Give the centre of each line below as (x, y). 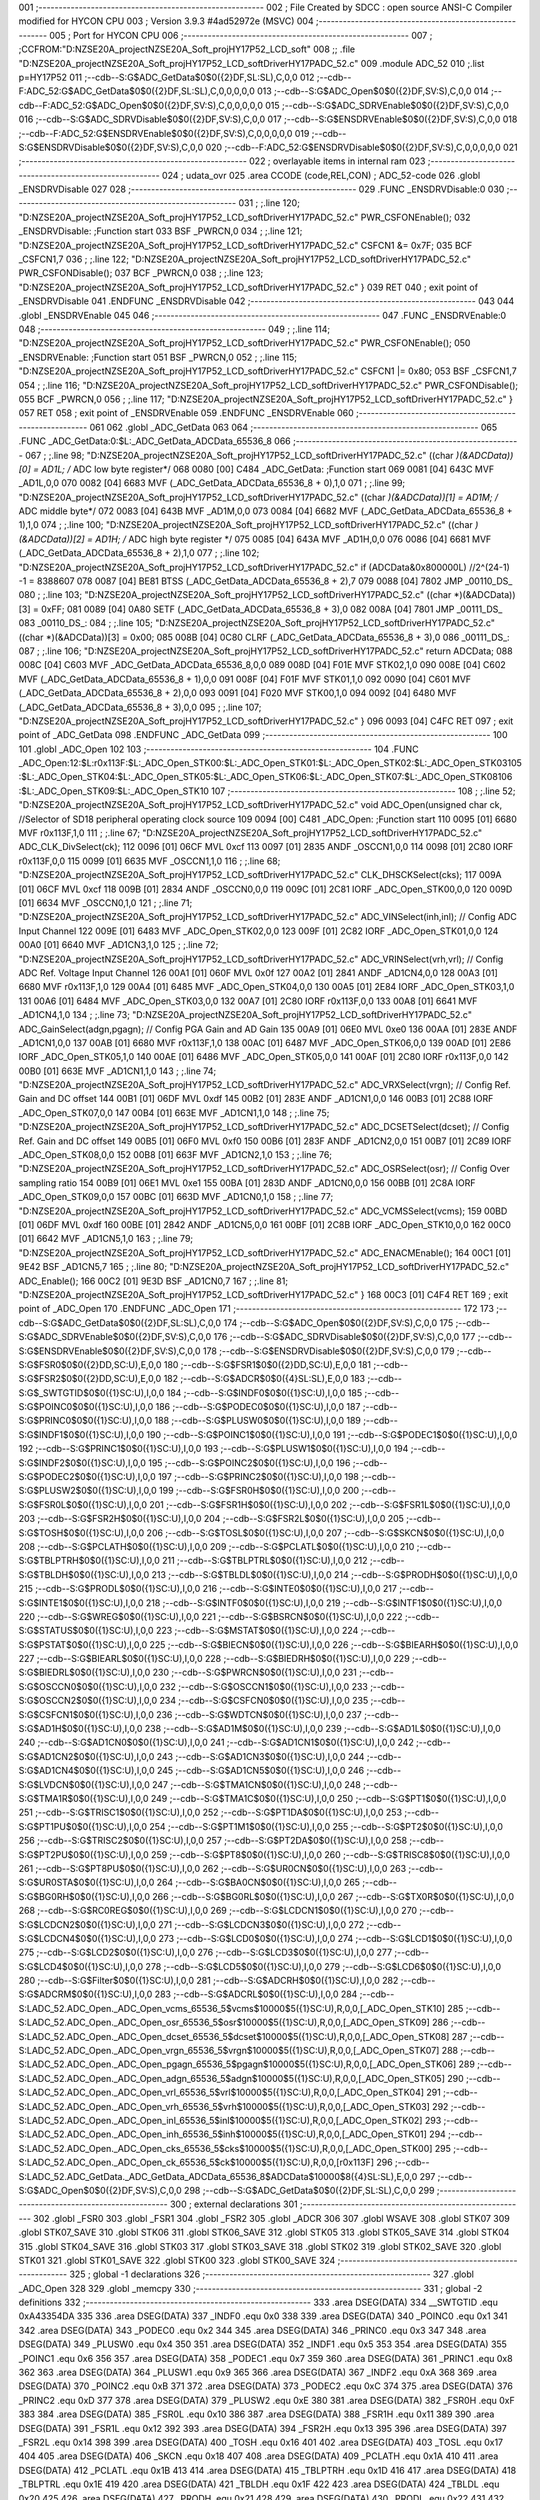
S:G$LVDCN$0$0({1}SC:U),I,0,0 (84, 1784)
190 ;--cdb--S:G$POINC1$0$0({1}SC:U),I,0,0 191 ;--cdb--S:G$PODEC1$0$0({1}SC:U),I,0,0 (332, 1434)
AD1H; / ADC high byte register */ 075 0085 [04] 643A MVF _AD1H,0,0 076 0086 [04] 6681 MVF (293, 539)
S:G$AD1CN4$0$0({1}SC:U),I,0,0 (86, 1771)
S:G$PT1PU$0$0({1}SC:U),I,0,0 (83, 1826)
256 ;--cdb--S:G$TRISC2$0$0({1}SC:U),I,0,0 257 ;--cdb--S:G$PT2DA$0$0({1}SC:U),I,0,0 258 (213, 1841)
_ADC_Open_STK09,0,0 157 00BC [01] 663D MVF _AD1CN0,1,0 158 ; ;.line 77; (176, 1197)
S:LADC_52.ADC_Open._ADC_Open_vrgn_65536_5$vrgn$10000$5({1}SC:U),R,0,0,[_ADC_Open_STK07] (229, 2051)
